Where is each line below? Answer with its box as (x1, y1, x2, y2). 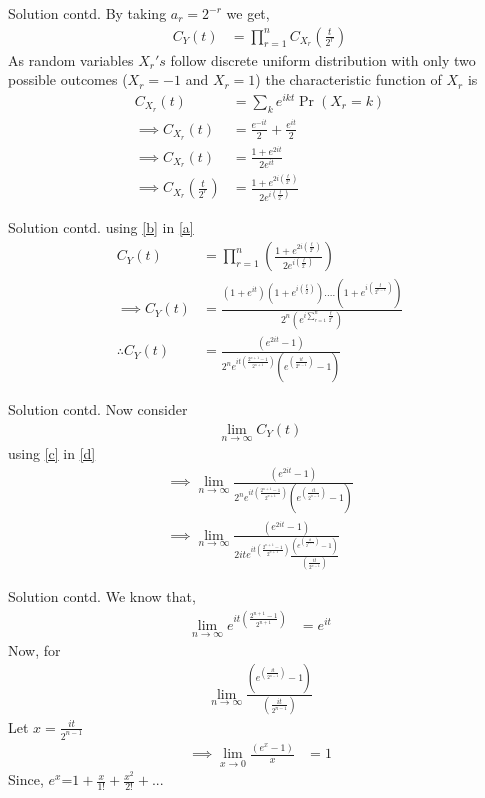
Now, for (8, 639, 61, 660)
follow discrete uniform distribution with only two (170, 49, 476, 70)
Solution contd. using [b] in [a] (8, 217, 194, 238)
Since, (8, 769, 44, 790)
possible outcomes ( (8, 69, 128, 90)
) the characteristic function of (255, 69, 442, 90)
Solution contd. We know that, (8, 586, 196, 607)
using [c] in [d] (8, 443, 96, 464)
